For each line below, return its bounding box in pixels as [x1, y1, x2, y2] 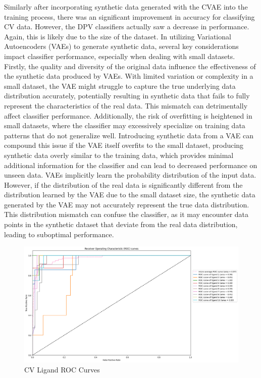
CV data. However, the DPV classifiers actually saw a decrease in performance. [4, 21, 249, 32]
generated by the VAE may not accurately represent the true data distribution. [4, 199, 249, 209]
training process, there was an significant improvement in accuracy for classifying [4, 11, 255, 22]
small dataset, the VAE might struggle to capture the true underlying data [4, 80, 236, 91]
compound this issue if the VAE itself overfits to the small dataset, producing [4, 140, 244, 150]
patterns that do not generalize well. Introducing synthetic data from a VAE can [4, 130, 254, 140]
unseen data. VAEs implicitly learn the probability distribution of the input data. [4, 170, 256, 180]
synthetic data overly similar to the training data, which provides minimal [4, 149, 234, 160]
